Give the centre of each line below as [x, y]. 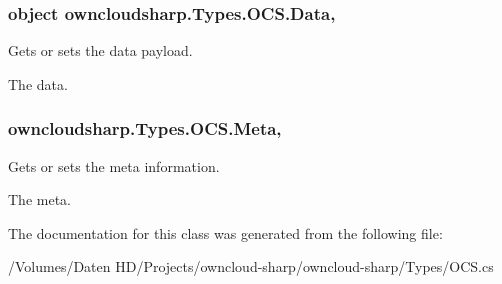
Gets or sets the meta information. [114, 165]
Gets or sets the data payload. [100, 50]
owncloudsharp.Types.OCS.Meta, [145, 128]
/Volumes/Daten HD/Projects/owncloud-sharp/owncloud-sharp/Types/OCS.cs [251, 266]
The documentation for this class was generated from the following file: [225, 232]
